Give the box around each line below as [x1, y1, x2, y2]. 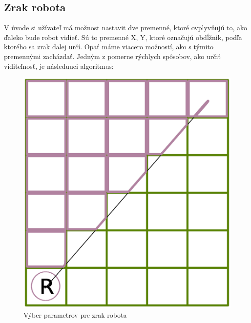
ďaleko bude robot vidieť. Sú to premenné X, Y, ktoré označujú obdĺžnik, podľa [4, 32, 242, 42]
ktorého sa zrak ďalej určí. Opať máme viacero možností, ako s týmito [4, 41, 213, 52]
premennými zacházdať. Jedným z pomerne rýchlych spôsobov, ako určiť [4, 51, 221, 61]
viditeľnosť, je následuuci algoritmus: [4, 61, 114, 71]
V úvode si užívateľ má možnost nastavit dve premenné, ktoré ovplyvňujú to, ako [4, 22, 248, 33]
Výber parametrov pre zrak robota [23, 309, 127, 320]
